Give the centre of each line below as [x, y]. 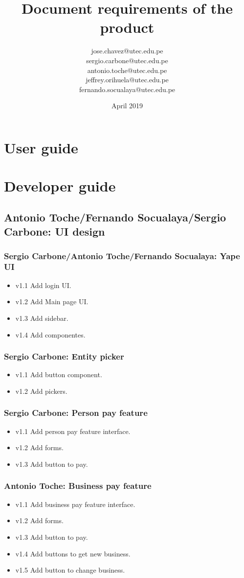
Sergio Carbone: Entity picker [64, 356]
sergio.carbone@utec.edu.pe [127, 60]
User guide [41, 147]
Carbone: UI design [55, 231]
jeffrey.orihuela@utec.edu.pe [127, 80]
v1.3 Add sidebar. [42, 318]
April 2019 [127, 106]
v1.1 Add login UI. [43, 285]
